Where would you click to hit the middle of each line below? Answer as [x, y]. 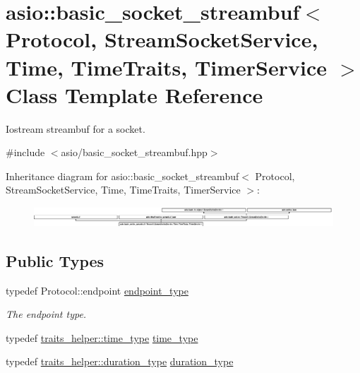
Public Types [55, 260]
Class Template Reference [134, 94]
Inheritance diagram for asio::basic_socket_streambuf [122, 176]
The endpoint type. [46, 314]
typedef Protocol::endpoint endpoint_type [97, 290]
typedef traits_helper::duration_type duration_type [120, 361]
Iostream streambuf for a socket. [76, 128]
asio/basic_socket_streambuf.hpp [134, 152]
